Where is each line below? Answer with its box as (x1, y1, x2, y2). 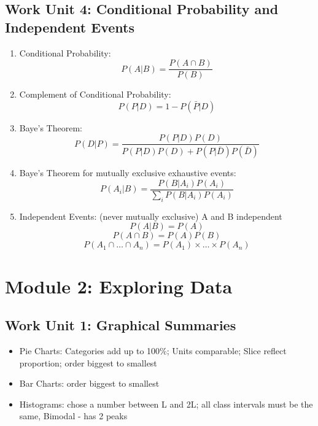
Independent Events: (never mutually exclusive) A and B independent (19, 209, 282, 222)
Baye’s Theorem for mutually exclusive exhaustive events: (19, 166, 236, 179)
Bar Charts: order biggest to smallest (19, 377, 160, 390)
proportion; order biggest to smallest (19, 356, 157, 369)
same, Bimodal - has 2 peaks (19, 409, 128, 422)
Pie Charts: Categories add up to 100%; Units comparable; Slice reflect (19, 344, 287, 357)
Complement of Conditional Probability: (19, 88, 171, 101)
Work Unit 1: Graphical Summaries (5, 316, 236, 335)
